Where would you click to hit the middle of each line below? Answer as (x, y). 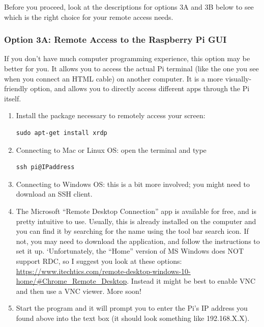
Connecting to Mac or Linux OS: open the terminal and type (111, 149)
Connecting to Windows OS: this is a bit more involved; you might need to (133, 184)
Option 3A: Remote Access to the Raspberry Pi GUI (115, 39)
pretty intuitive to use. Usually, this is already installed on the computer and (136, 221)
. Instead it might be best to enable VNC (191, 281)
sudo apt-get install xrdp (62, 133)
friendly (16, 88)
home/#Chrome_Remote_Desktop (71, 281)
